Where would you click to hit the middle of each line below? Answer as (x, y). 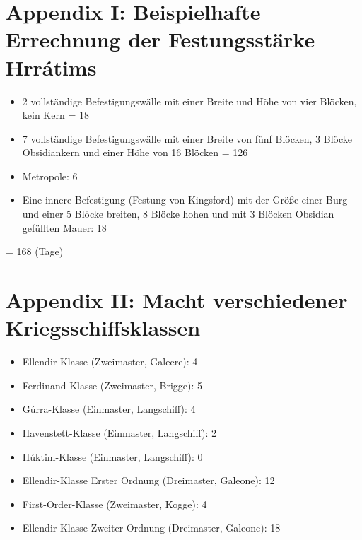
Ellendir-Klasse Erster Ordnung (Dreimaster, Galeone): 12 (148, 480)
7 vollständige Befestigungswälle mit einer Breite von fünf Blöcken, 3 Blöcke (187, 138)
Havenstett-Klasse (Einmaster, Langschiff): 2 (119, 432)
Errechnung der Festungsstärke (160, 39)
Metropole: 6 (50, 176)
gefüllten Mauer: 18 (64, 227)
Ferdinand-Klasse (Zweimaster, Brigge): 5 (112, 385)
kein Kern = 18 (56, 115)
